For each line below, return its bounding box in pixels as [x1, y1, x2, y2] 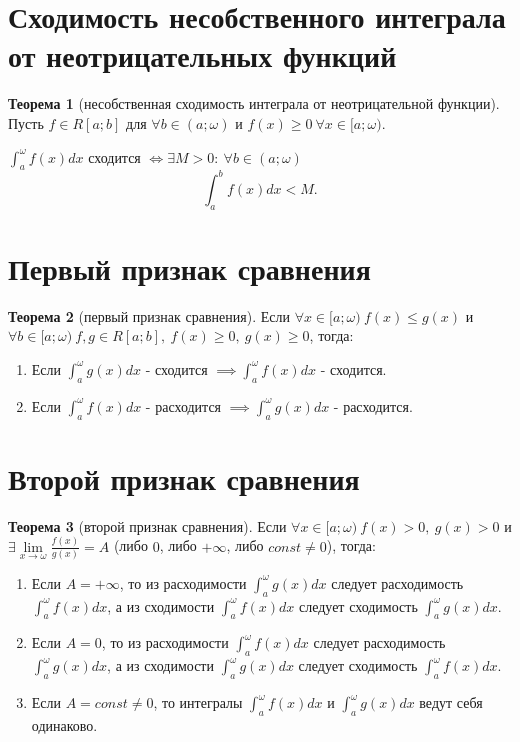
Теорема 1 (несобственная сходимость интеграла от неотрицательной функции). [8, 93, 500, 114]
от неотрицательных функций [8, 35, 397, 76]
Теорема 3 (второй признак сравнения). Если [8, 515, 287, 536]
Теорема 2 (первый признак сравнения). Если [8, 305, 290, 326]
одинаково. [31, 714, 98, 735]
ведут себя [419, 692, 483, 713]
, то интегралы [153, 692, 243, 713]
